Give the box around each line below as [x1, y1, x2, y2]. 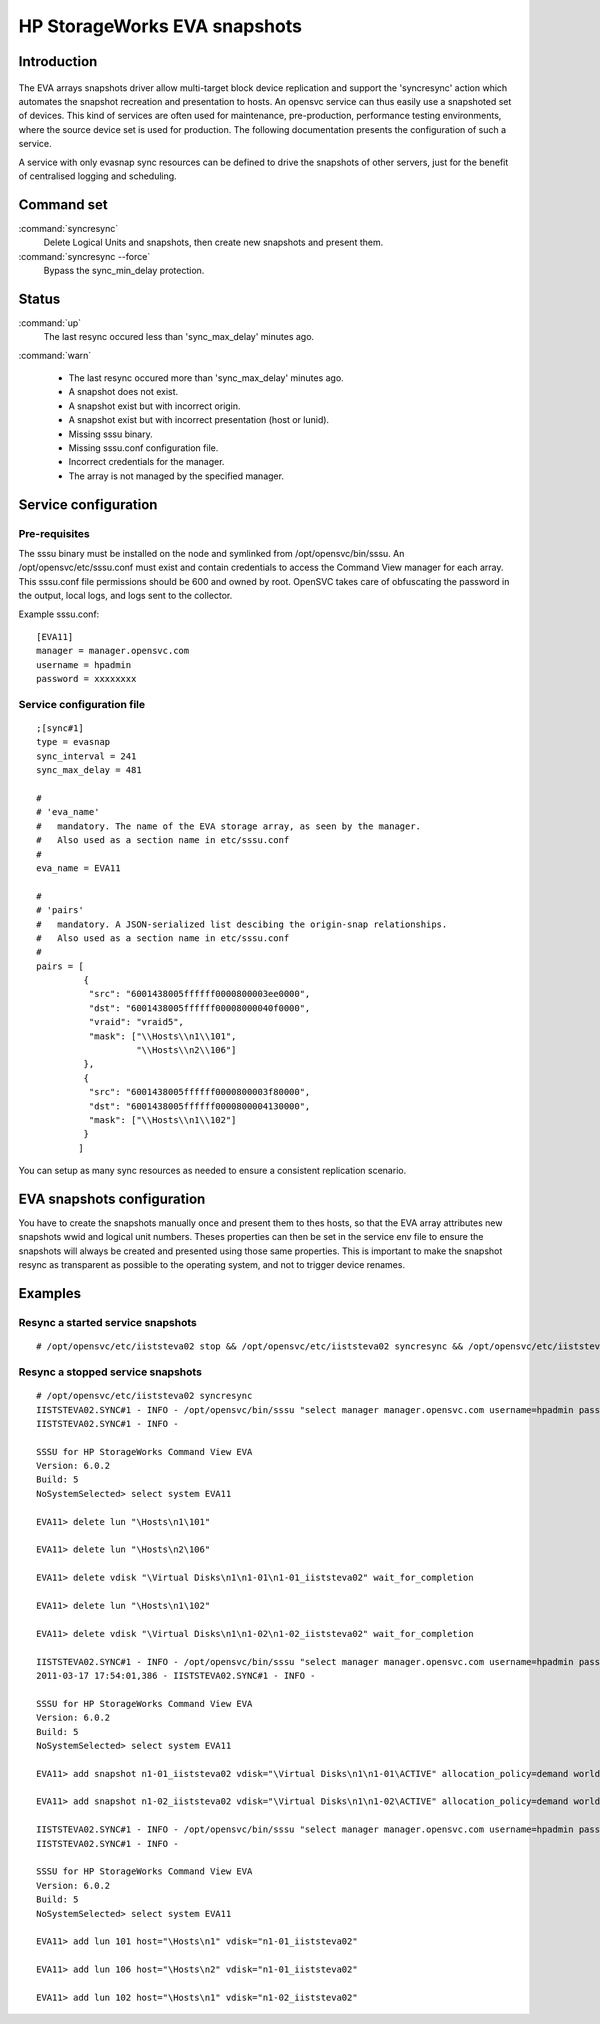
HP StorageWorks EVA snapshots [18, 15, 302, 37]
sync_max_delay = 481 [36, 765, 142, 776]
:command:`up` [18, 316, 82, 329]
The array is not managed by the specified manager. [68, 470, 285, 482]
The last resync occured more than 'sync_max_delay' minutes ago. [68, 372, 344, 384]
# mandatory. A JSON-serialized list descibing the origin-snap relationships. [36, 918, 448, 930]
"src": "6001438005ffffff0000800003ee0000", [88, 988, 311, 1000]
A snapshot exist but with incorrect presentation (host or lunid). [68, 414, 330, 426]
